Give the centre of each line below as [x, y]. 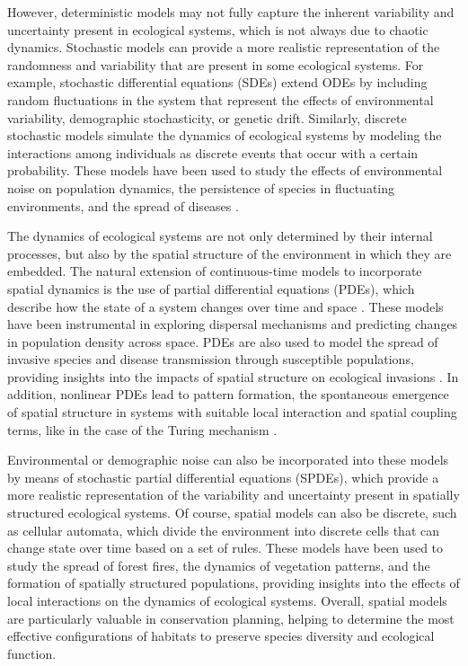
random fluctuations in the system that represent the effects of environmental [221, 99]
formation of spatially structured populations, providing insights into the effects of [234, 583]
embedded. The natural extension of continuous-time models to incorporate [215, 271]
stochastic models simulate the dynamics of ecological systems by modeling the [225, 135]
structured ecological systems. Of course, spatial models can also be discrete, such [232, 513]
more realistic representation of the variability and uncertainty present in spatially [234, 495]
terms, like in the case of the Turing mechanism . [142, 429]
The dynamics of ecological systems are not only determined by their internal [220, 236]
